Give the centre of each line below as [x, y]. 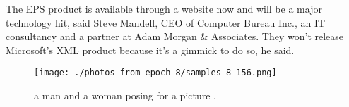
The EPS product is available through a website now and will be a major [164, 8]
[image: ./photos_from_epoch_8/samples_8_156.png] [155, 73]
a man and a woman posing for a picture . [125, 95]
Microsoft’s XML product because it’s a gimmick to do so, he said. [150, 50]
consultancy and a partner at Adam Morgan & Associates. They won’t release [175, 36]
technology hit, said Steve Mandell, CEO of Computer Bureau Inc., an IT [166, 22]
